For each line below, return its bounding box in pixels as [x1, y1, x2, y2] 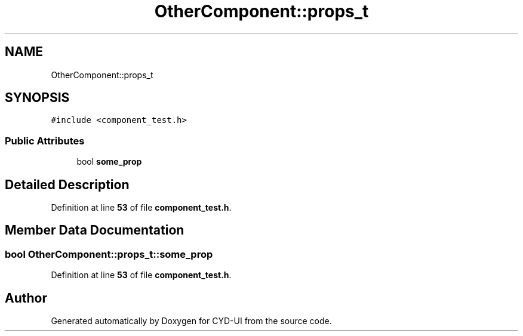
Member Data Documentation [5, 223, 184, 238]
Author [5, 290, 47, 306]
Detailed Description [5, 177, 130, 192]
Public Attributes [5, 134, 85, 147]
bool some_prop [76, 156, 142, 167]
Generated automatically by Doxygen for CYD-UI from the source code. [51, 316, 332, 326]
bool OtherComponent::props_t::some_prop [5, 248, 213, 260]
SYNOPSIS [5, 90, 70, 106]
